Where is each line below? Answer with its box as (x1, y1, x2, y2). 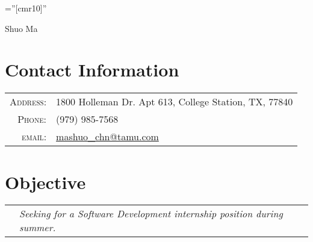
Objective (5, 169, 86, 194)
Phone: (17, 112, 47, 126)
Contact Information (5, 57, 179, 82)
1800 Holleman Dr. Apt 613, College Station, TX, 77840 (56, 95, 293, 109)
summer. (19, 220, 56, 235)
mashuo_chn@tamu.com (56, 129, 159, 144)
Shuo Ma (5, 22, 38, 34)
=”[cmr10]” (5, 2, 47, 14)
